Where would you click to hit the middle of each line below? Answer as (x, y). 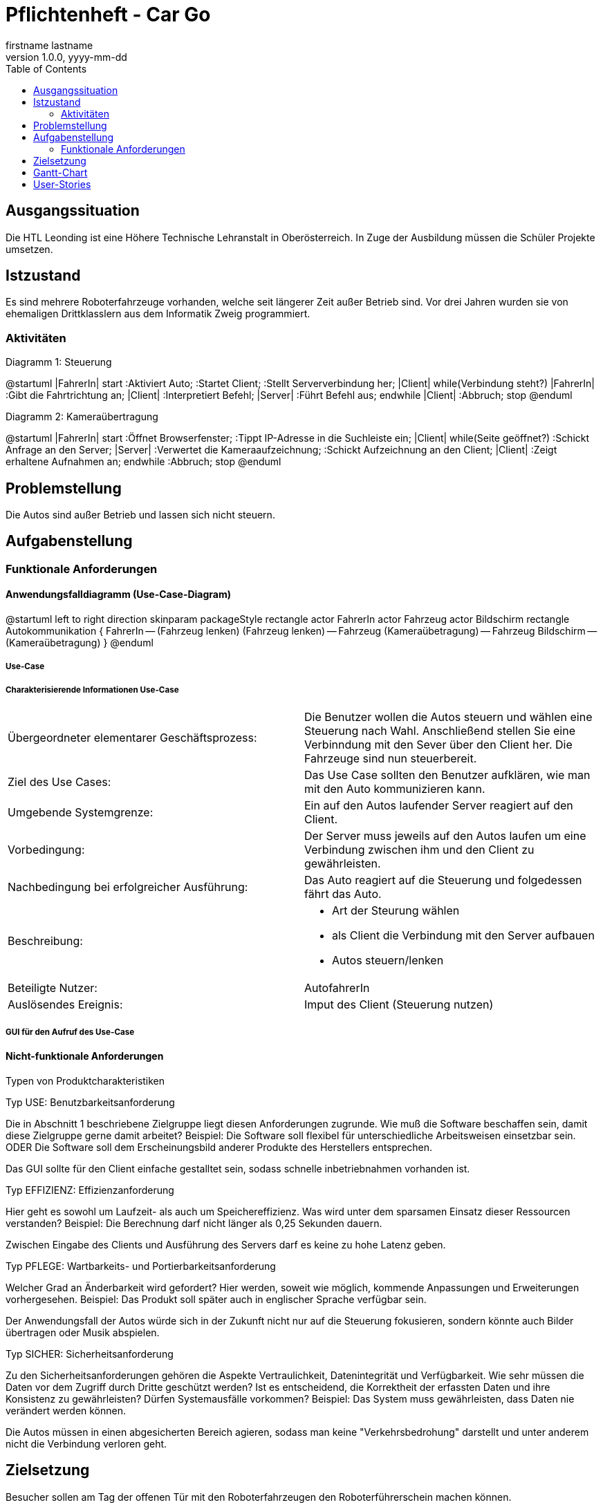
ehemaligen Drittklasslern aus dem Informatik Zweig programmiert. (158, 314)
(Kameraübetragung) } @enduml (80, 643)
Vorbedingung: (46, 850)
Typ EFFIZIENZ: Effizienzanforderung (90, 1190)
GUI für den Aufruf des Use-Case (70, 1032)
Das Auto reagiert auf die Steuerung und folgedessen (443, 880)
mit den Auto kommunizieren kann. (395, 789)
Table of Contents (46, 68)
